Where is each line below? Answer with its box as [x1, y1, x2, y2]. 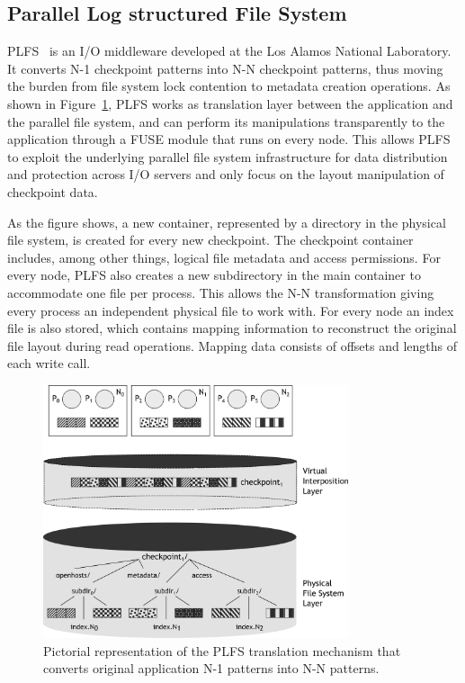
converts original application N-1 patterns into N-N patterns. [43, 659, 380, 678]
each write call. [7, 354, 91, 373]
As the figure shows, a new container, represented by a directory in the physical [7, 212, 446, 231]
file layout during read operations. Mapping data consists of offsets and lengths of [7, 336, 458, 355]
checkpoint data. [7, 182, 98, 201]
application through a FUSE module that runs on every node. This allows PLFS [7, 130, 451, 148]
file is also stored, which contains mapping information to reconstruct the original [7, 319, 457, 337]
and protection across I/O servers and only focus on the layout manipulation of [7, 165, 444, 184]
